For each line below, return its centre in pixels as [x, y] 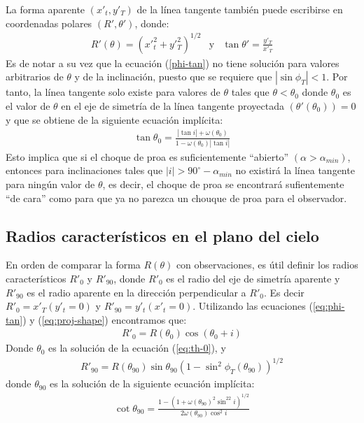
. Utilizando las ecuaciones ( [253, 306]
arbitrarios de [35, 77]
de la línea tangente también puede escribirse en [240, 9]
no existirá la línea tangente [295, 170]
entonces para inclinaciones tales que [84, 170]
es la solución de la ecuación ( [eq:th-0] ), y [137, 348]
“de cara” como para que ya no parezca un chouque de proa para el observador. [176, 198]
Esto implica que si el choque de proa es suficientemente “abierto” [147, 156]
